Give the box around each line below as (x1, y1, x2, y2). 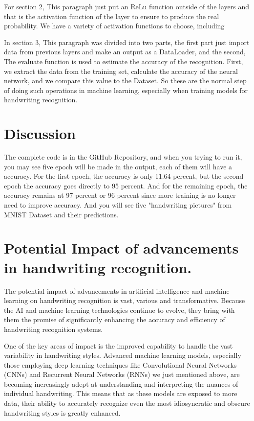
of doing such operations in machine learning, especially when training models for (4, 85, 248, 95)
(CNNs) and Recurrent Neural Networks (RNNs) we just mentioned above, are (4, 369, 240, 379)
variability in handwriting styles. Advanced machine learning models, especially (4, 350, 241, 360)
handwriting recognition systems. (4, 324, 103, 334)
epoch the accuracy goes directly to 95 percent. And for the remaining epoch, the (4, 180, 248, 190)
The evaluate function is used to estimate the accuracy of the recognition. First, (4, 56, 243, 66)
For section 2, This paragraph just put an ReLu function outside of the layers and (4, 1, 250, 11)
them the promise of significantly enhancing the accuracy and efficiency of (4, 314, 225, 325)
